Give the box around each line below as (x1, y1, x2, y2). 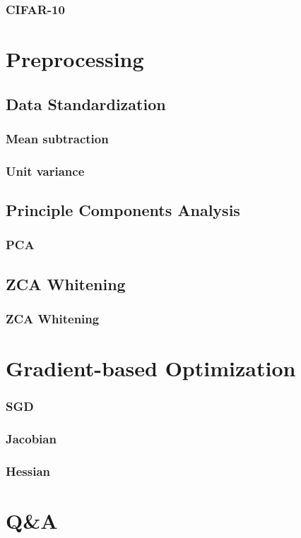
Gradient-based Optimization (6, 354, 296, 383)
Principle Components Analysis (6, 199, 240, 221)
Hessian (6, 462, 51, 479)
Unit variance (6, 162, 85, 179)
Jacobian (6, 430, 57, 448)
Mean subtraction (6, 129, 109, 147)
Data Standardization (6, 92, 166, 114)
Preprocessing (6, 44, 144, 73)
